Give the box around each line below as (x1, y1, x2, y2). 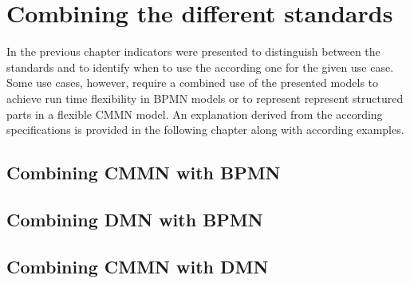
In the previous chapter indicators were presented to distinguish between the (6, 43, 380, 60)
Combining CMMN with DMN (6, 254, 269, 278)
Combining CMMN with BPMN (6, 160, 281, 185)
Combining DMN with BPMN (6, 206, 263, 231)
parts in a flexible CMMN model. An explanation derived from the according (6, 105, 383, 122)
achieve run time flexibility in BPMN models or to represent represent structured (6, 89, 404, 106)
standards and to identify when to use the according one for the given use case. (6, 58, 394, 75)
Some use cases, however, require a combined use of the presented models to (6, 74, 379, 91)
